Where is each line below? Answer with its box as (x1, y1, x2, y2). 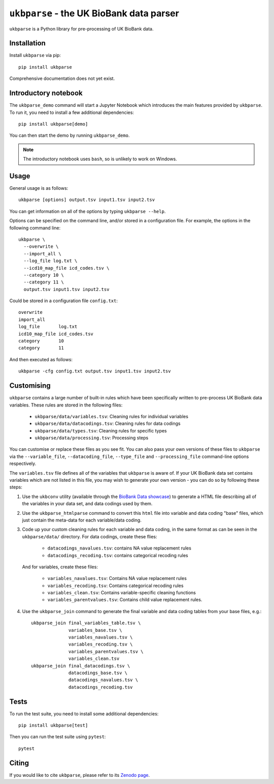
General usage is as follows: (9, 185, 68, 191)
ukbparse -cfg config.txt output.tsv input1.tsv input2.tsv (18, 368, 171, 374)
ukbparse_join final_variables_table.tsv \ (31, 620, 141, 626)
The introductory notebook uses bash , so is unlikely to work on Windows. (23, 156, 177, 162)
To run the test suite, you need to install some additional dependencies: (9, 710, 159, 717)
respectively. (9, 460, 37, 467)
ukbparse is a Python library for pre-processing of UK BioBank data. (9, 25, 154, 32)
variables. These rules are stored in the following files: (9, 402, 123, 408)
